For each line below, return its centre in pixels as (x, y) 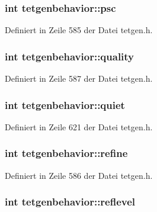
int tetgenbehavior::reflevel (70, 202)
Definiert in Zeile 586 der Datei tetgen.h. (79, 175)
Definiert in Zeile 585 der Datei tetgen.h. (79, 30)
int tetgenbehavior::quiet (65, 105)
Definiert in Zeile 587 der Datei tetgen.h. (79, 78)
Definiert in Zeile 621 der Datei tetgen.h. (79, 126)
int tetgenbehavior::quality (70, 56)
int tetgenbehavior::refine (66, 153)
